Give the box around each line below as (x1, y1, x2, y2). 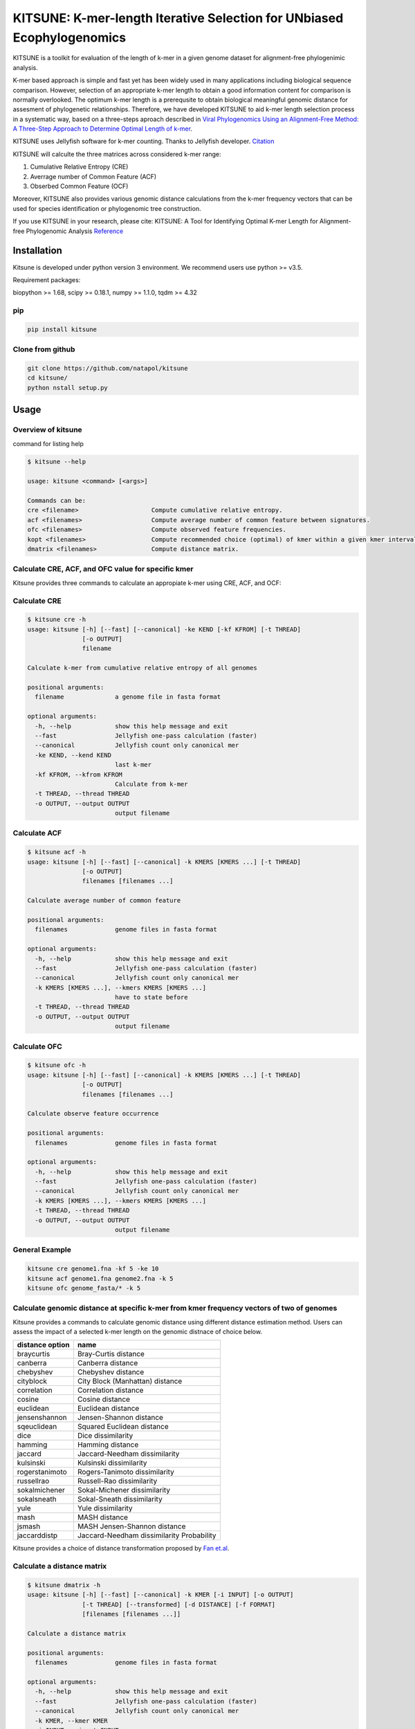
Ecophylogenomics (12, 30, 127, 45)
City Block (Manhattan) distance (77, 1376, 183, 1386)
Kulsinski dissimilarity (77, 1458, 148, 1468)
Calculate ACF (12, 829, 62, 838)
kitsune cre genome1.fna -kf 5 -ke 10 (27, 1265, 159, 1273)
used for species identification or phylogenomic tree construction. (12, 204, 201, 212)
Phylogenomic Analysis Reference (26, 227, 124, 235)
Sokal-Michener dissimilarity (77, 1486, 171, 1495)
